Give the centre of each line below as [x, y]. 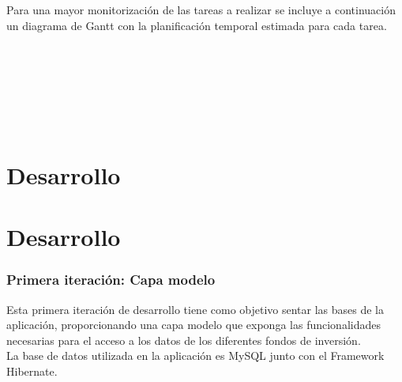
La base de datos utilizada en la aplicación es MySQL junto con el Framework [195, 356]
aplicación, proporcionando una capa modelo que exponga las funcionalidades [193, 325]
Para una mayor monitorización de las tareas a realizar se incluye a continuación [201, 9]
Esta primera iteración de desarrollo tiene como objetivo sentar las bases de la [195, 309]
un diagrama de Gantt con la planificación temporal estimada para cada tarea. [197, 25]
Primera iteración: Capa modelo [111, 280]
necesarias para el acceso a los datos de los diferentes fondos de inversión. [184, 340]
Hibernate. [32, 371]
